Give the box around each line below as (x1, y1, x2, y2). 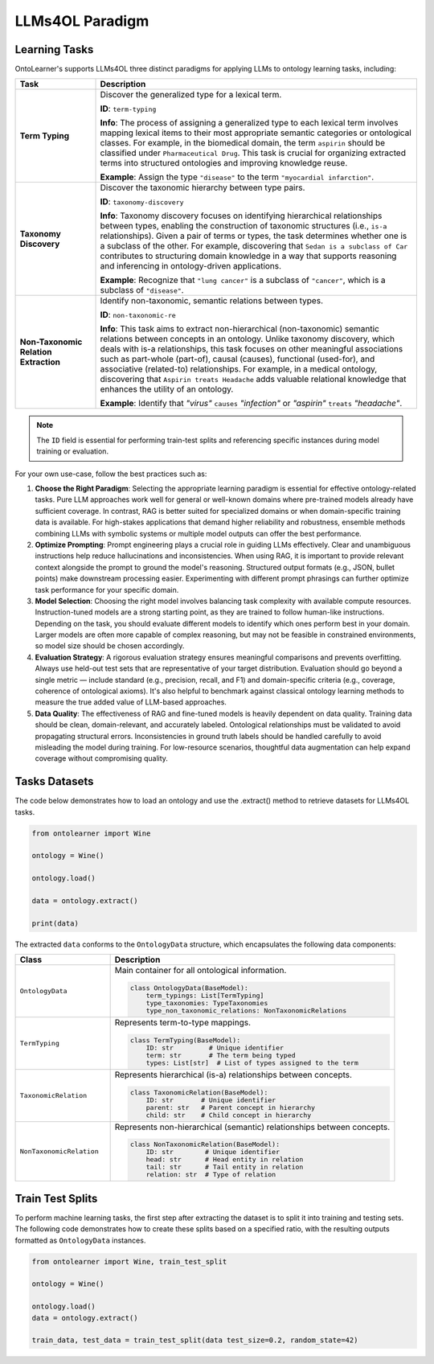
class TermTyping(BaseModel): (129, 1036, 241, 1045)
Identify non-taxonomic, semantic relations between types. (100, 295, 323, 306)
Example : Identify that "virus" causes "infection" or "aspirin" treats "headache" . (100, 398, 403, 409)
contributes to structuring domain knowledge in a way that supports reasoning (100, 250, 397, 261)
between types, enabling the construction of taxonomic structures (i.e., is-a (100, 220, 387, 232)
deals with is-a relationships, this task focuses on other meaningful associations (100, 343, 403, 355)
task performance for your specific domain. (35, 585, 179, 594)
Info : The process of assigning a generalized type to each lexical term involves (100, 117, 399, 129)
